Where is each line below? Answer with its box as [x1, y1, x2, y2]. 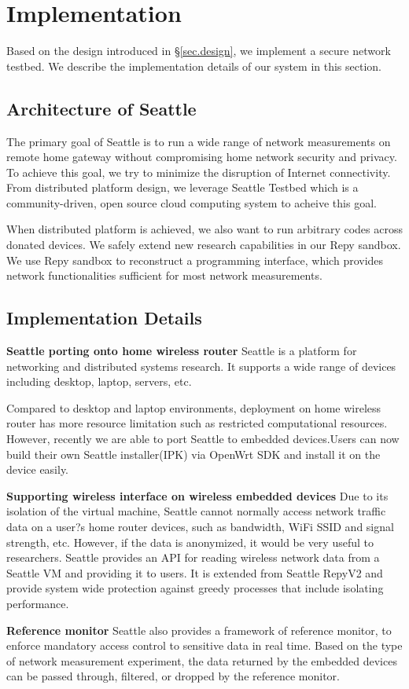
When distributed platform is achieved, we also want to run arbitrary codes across [6, 221, 403, 237]
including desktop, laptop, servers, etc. [6, 373, 192, 390]
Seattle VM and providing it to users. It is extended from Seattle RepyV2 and [6, 564, 383, 581]
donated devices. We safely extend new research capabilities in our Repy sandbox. [6, 236, 401, 253]
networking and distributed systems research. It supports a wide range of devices [6, 357, 396, 374]
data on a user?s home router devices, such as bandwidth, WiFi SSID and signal [6, 519, 394, 534]
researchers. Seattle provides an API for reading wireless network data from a [6, 549, 380, 566]
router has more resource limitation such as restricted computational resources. [6, 415, 388, 431]
